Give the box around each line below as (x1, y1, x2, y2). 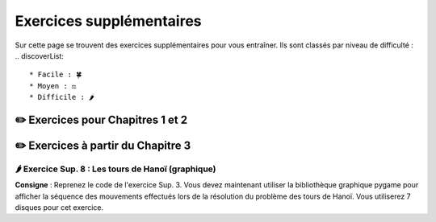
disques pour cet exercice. (15, 203, 104, 212)
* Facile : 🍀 (29, 70, 82, 80)
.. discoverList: (15, 51, 65, 60)
